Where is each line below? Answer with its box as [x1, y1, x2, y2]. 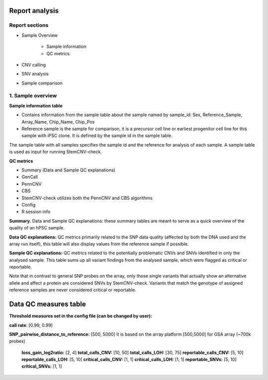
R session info [21, 209, 51, 215]
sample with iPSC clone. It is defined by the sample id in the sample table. [21, 133, 173, 139]
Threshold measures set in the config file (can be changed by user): [9, 313, 152, 319]
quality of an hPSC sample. [9, 225, 65, 231]
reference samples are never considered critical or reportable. [9, 287, 136, 293]
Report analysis [9, 6, 59, 15]
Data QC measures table [9, 300, 86, 308]
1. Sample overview [9, 92, 57, 99]
